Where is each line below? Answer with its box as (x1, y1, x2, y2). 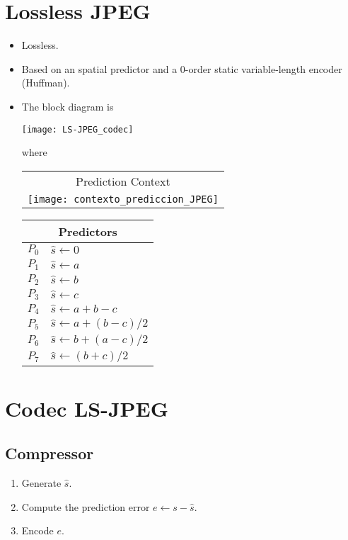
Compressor (5, 442, 94, 464)
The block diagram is (21, 99, 114, 113)
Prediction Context (76, 172, 170, 189)
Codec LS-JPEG (5, 393, 169, 422)
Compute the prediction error (21, 499, 150, 514)
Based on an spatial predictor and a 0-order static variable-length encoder (21, 61, 342, 76)
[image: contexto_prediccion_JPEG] (27, 193, 219, 205)
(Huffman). (21, 75, 70, 90)
